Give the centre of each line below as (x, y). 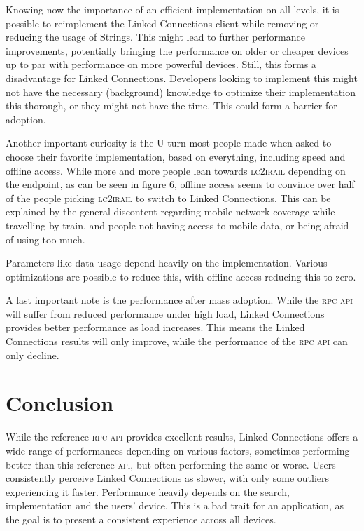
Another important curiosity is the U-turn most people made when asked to (169, 143)
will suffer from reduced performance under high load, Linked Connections (165, 313)
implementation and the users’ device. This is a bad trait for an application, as (175, 505)
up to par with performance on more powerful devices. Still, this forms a (161, 64)
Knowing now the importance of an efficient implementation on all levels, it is (173, 9)
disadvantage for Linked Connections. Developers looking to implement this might (182, 78)
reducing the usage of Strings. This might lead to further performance (155, 37)
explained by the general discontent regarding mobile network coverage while (170, 211)
